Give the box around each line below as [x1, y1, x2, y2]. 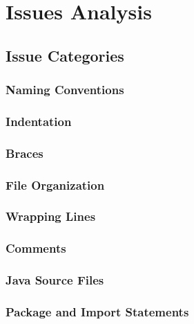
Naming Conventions [6, 81, 124, 98]
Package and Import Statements [6, 303, 189, 320]
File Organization [6, 176, 105, 193]
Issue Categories [6, 44, 124, 66]
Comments [6, 240, 66, 257]
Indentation [6, 112, 72, 129]
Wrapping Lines [6, 208, 96, 225]
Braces [6, 144, 43, 161]
